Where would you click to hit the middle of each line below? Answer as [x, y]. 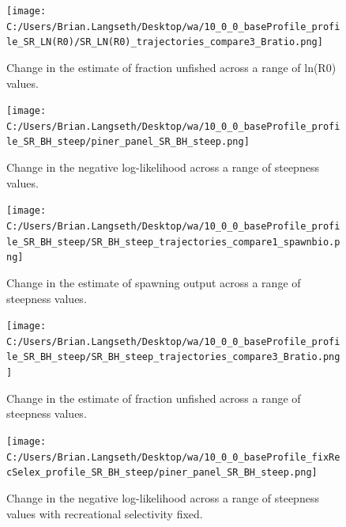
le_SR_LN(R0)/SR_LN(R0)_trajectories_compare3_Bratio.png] [165, 42]
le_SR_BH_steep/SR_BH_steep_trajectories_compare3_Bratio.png [173, 357]
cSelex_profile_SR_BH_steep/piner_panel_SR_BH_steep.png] [162, 473]
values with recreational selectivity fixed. [105, 513]
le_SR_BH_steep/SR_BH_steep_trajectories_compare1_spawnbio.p [173, 242]
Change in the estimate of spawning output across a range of [154, 282]
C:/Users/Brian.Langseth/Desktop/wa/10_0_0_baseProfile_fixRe [173, 457]
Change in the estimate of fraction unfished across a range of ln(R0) [171, 67]
